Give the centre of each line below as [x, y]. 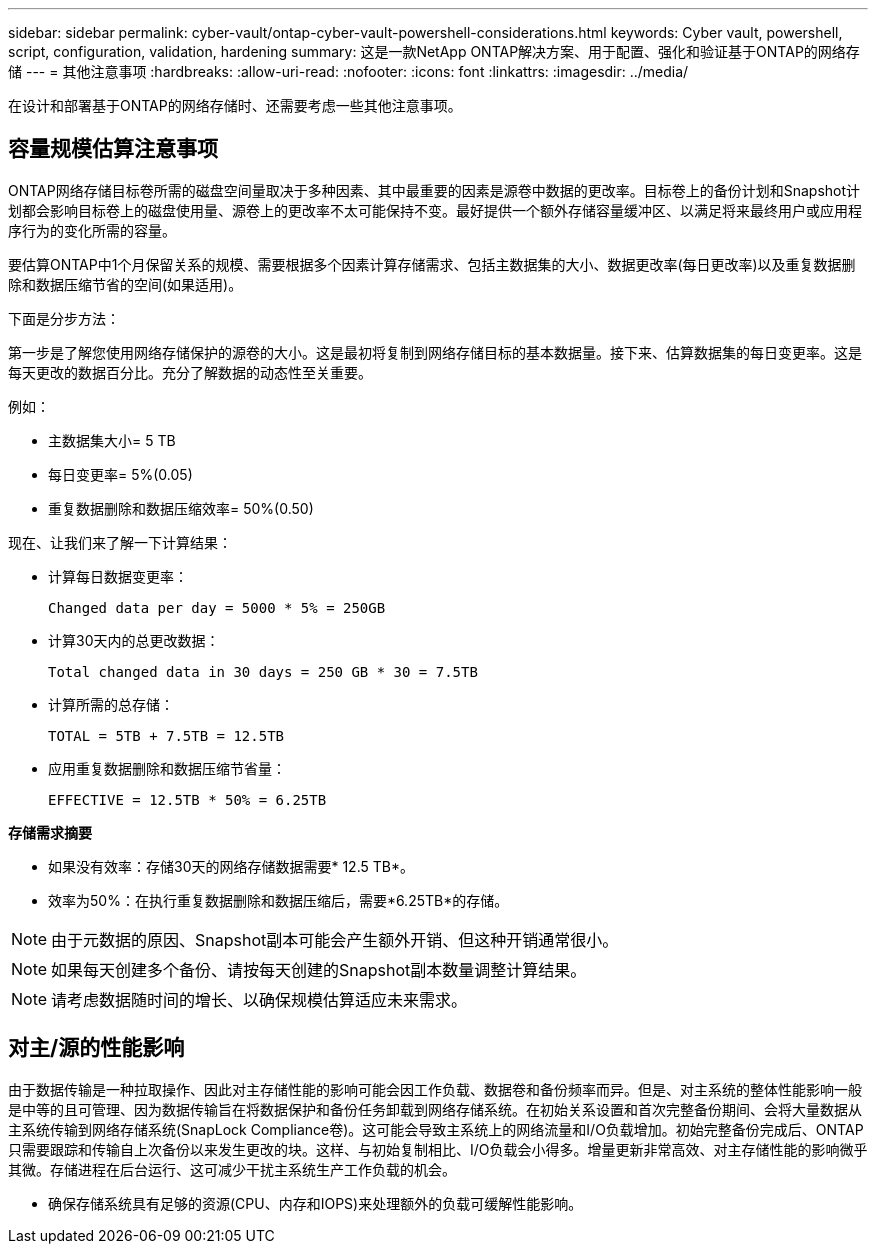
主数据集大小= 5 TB [112, 440]
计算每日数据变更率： [118, 576]
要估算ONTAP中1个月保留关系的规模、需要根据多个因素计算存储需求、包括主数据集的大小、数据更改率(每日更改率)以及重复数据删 [432, 264]
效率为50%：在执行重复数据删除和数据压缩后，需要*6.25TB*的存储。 [278, 900]
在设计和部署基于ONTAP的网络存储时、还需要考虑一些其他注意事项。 [235, 105]
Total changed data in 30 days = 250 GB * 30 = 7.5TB [263, 671]
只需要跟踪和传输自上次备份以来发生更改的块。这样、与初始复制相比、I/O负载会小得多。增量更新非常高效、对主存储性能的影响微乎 [438, 1149]
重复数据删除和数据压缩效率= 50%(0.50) [181, 508]
